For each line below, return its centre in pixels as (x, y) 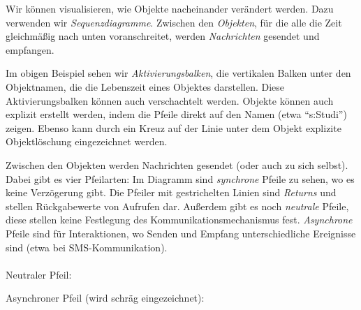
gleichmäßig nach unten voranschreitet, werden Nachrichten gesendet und (163, 36)
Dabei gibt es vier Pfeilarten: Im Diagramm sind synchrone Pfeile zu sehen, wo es (180, 178)
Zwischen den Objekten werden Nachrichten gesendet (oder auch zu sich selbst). (177, 164)
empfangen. (30, 49)
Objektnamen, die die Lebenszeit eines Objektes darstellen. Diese (145, 86)
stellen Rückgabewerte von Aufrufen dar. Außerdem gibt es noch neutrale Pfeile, (177, 206)
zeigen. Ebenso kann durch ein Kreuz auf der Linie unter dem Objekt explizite (174, 127)
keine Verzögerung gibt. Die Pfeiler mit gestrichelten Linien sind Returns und (171, 192)
